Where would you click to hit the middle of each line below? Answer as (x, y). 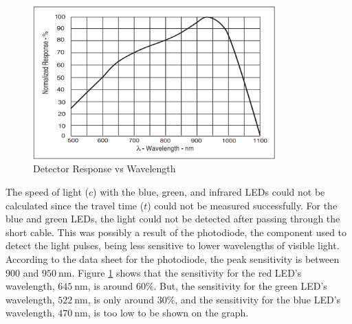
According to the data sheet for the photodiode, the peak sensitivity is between (173, 258)
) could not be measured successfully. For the (242, 205)
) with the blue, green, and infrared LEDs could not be (209, 191)
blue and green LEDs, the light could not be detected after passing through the (173, 219)
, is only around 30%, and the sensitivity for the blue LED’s (214, 299)
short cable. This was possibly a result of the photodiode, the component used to (176, 232)
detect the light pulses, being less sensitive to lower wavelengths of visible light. (173, 245)
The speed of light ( (47, 191)
